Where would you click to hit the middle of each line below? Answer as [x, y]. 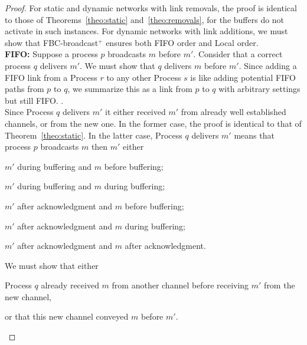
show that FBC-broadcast [52, 42]
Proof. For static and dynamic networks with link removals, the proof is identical [151, 8]
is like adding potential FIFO [243, 77]
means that [254, 135]
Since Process [29, 112]
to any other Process [144, 77]
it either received [135, 112]
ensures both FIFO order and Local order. [182, 42]
